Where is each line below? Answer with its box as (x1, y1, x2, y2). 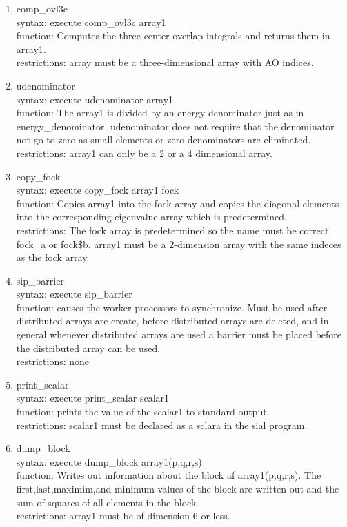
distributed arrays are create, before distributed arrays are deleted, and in (16, 313, 329, 328)
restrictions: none (16, 354, 90, 369)
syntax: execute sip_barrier (16, 287, 132, 301)
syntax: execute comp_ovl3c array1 (16, 14, 166, 29)
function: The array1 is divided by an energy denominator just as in (16, 105, 304, 120)
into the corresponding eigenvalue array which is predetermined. (16, 209, 287, 224)
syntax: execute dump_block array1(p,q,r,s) (16, 454, 202, 468)
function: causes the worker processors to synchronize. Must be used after (16, 300, 328, 314)
